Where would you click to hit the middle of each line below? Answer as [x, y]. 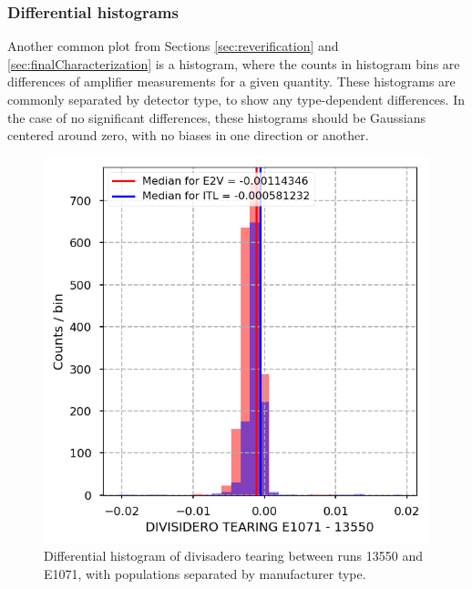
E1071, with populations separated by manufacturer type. [205, 573]
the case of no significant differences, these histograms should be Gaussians [217, 117]
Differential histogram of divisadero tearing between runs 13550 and [233, 556]
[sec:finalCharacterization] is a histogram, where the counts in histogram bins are [234, 63]
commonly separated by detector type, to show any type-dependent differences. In [236, 99]
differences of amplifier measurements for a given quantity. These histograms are [231, 81]
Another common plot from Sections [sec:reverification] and [173, 46]
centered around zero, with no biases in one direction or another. [188, 135]
